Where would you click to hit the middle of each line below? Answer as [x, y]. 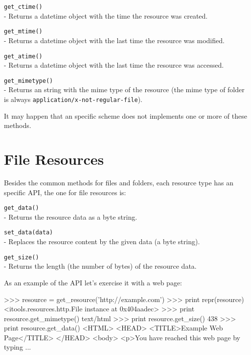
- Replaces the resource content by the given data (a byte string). [102, 241]
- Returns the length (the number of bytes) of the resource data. [100, 266]
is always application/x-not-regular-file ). [73, 99]
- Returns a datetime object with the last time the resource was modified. [114, 40]
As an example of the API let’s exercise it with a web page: [93, 282]
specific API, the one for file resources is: [65, 192]
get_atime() [23, 56]
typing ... [18, 347]
